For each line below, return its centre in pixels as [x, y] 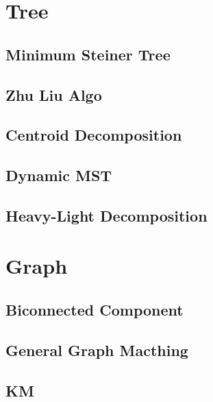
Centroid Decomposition [94, 135]
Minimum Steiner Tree [88, 54]
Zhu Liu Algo [54, 94]
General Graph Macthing [97, 350]
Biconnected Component [95, 310]
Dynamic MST [59, 175]
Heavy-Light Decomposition [106, 215]
